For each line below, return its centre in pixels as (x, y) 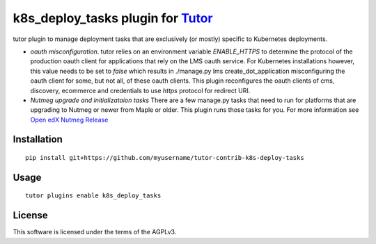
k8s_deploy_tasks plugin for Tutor (113, 18)
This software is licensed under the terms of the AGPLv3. (95, 232)
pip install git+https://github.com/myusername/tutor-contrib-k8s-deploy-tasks (165, 158)
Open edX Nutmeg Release (69, 120)
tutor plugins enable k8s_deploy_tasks (93, 196)
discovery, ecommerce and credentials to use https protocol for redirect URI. (140, 90)
